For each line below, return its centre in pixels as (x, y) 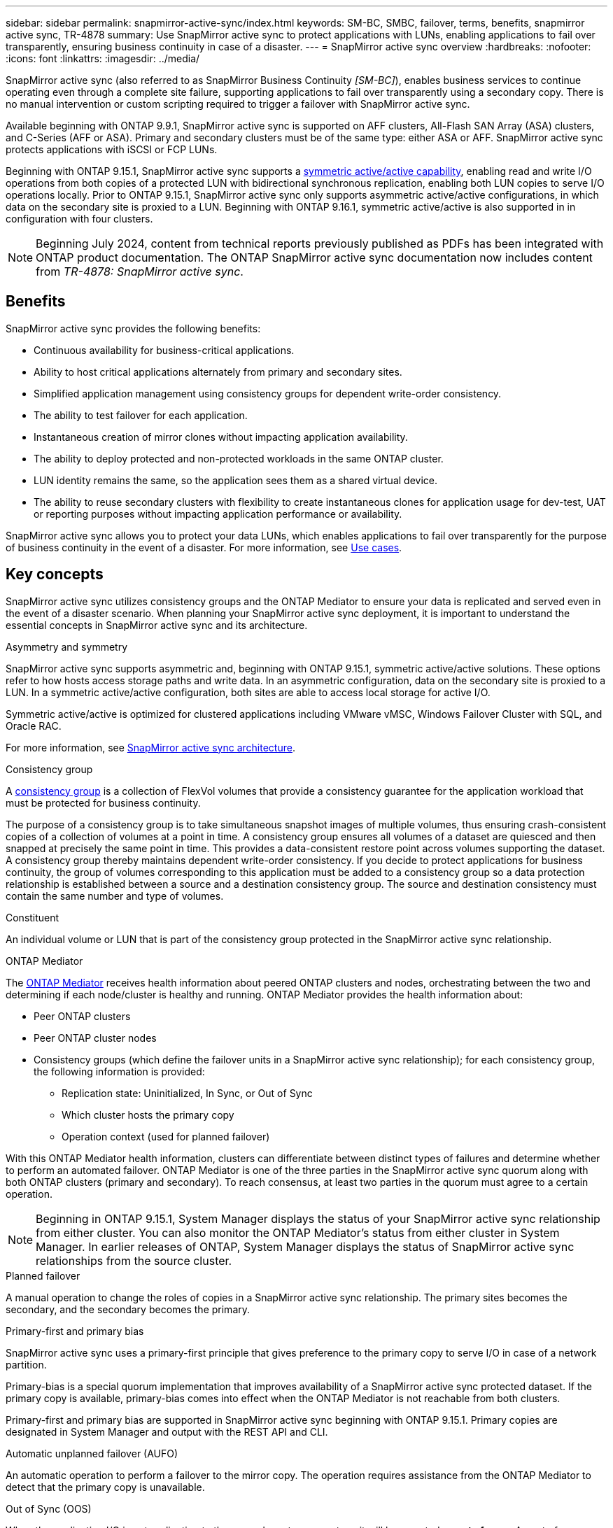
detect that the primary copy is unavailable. (105, 1487)
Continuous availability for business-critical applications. (164, 350)
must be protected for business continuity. (103, 802)
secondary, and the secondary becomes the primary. (128, 1309)
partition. (26, 1364)
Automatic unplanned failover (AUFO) (92, 1453)
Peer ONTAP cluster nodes (95, 1038)
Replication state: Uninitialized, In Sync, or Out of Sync (187, 1093)
